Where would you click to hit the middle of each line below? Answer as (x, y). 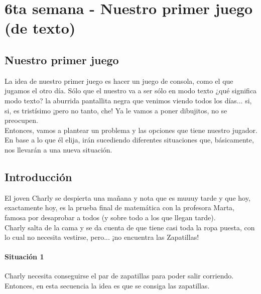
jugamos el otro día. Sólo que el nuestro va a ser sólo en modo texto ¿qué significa (131, 91)
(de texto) (40, 28)
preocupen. (21, 120)
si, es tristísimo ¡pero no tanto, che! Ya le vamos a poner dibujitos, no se (116, 110)
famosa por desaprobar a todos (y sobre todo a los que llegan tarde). (110, 217)
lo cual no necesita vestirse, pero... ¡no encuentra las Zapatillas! (102, 237)
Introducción (38, 176)
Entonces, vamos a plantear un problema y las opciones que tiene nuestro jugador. (131, 130)
